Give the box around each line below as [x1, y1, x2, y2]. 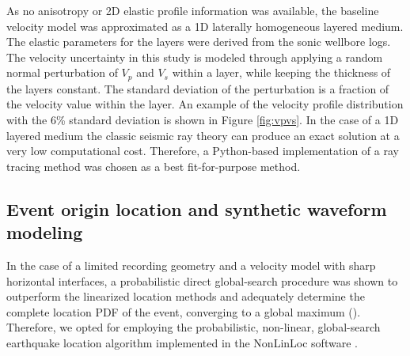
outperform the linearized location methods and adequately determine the [6, 288, 365, 305]
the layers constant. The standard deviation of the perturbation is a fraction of [6, 80, 389, 97]
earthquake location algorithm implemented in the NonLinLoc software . [6, 334, 358, 350]
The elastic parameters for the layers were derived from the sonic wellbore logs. [6, 33, 391, 50]
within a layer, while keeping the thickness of [172, 64, 391, 81]
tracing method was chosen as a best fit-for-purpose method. [6, 157, 301, 174]
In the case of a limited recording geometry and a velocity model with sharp [6, 256, 376, 273]
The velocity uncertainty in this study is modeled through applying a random [6, 48, 383, 65]
